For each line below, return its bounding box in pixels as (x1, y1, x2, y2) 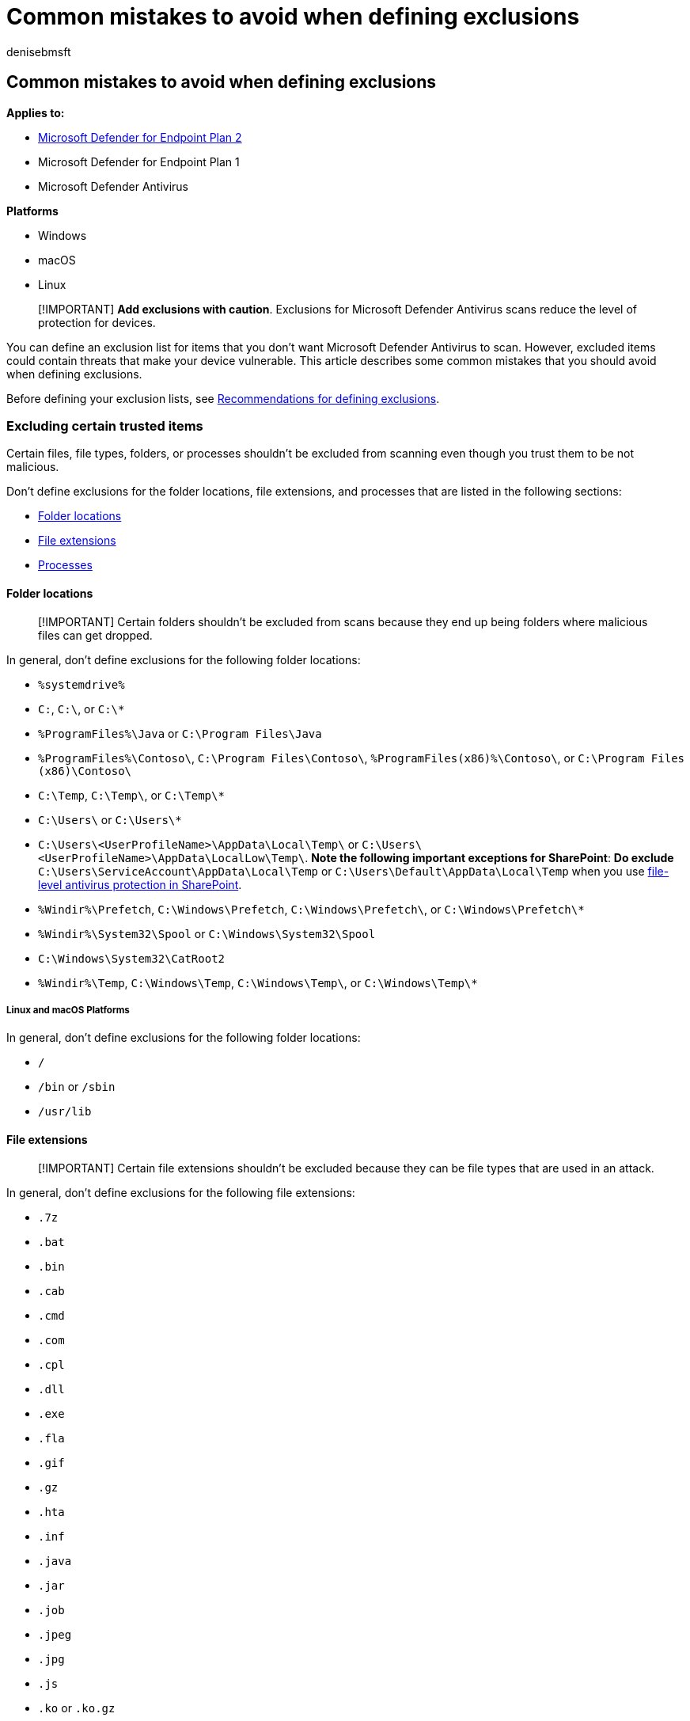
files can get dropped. (38, 628, 153, 642)
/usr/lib (38, 1105, 92, 1119)
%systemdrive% (38, 678, 125, 691)
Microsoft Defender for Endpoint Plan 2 (38, 130, 242, 144)
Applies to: (6, 105, 65, 120)
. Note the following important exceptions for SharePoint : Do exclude (305, 850, 674, 864)
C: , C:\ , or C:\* (38, 701, 125, 716)
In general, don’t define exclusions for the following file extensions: (6, 1185, 355, 1199)
